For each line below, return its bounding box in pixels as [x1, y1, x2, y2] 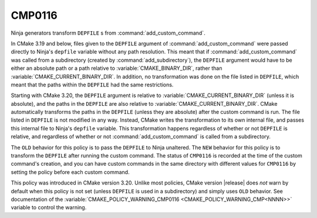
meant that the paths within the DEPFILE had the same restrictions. [11, 81, 174, 88]
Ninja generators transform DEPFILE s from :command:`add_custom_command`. [11, 29, 205, 36]
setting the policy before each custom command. [11, 168, 130, 176]
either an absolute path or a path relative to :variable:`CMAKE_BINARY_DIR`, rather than [11, 65, 222, 72]
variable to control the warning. [11, 204, 87, 211]
